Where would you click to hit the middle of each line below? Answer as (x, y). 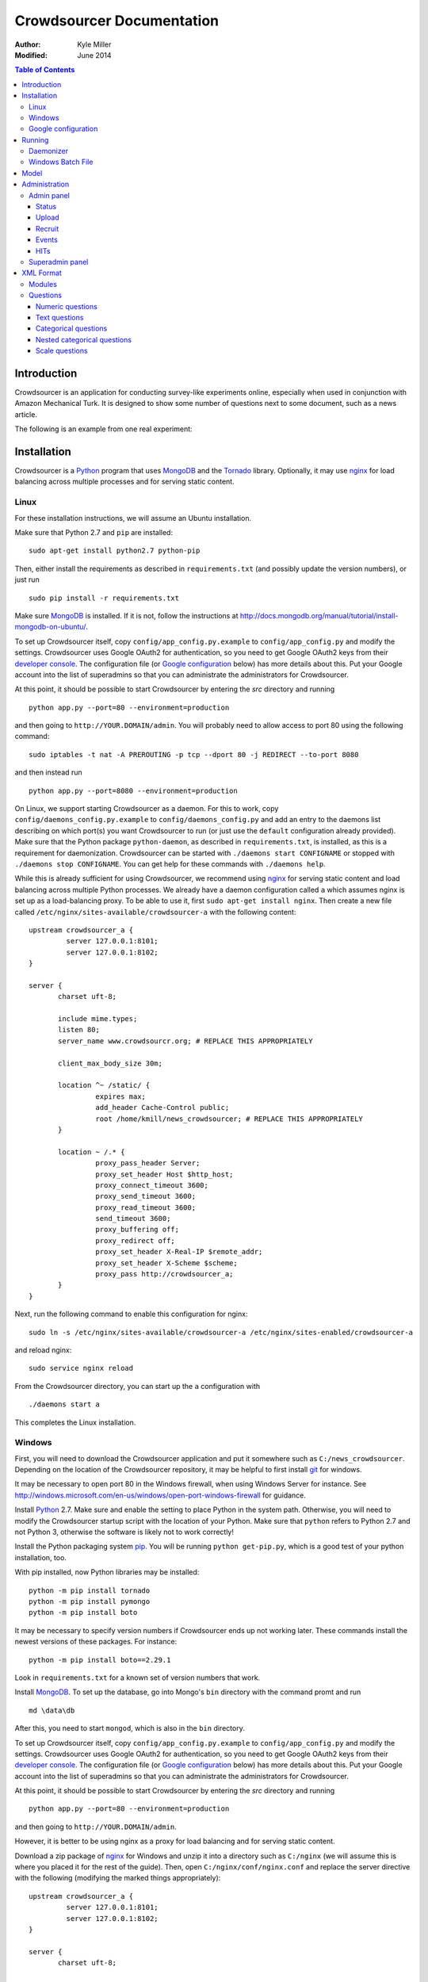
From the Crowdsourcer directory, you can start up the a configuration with (138, 1386)
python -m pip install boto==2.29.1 (100, 1660)
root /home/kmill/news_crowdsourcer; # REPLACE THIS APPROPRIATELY (229, 1119)
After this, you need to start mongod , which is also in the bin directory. (130, 1728)
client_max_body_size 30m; (110, 1063)
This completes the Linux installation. (75, 1422)
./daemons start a (65, 1404)
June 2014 (94, 55)
